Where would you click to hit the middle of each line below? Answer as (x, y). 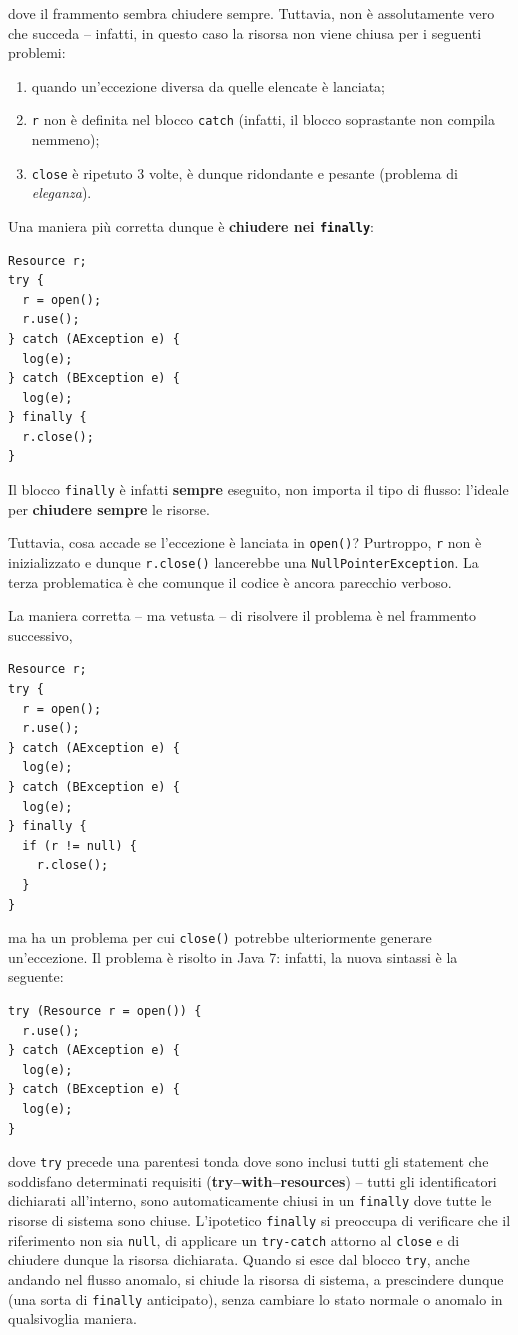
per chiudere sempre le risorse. (109, 508)
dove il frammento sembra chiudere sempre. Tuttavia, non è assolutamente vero (251, 13)
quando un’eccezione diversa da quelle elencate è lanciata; (208, 85)
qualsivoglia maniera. (72, 1318)
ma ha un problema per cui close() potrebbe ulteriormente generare (220, 937)
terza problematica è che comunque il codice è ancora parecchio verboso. (230, 581)
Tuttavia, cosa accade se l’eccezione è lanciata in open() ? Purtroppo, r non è (245, 542)
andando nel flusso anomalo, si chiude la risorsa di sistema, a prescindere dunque (256, 1279)
